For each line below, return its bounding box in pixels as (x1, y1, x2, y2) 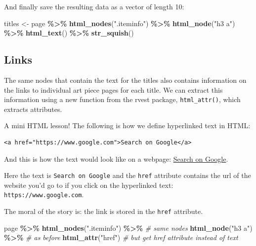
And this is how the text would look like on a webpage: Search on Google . (4, 153, 228, 164)
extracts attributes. (4, 104, 62, 114)
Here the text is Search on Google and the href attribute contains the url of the (4, 170, 251, 180)
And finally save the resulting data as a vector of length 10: (4, 1, 184, 11)
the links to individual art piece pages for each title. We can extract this (4, 84, 223, 95)
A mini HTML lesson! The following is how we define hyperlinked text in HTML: (4, 120, 251, 131)
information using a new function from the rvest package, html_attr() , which (4, 94, 241, 105)
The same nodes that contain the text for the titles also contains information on (4, 74, 247, 85)
